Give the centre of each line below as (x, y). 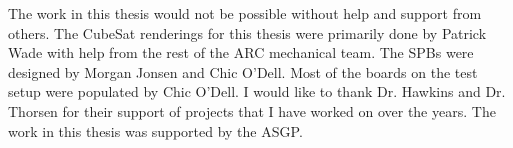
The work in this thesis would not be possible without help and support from (245, 13)
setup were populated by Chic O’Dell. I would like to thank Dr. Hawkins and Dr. (257, 91)
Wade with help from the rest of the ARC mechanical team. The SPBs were (241, 52)
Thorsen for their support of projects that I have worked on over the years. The (252, 110)
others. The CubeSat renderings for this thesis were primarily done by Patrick (247, 32)
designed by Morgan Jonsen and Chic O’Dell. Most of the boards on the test (243, 71)
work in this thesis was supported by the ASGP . (155, 130)
